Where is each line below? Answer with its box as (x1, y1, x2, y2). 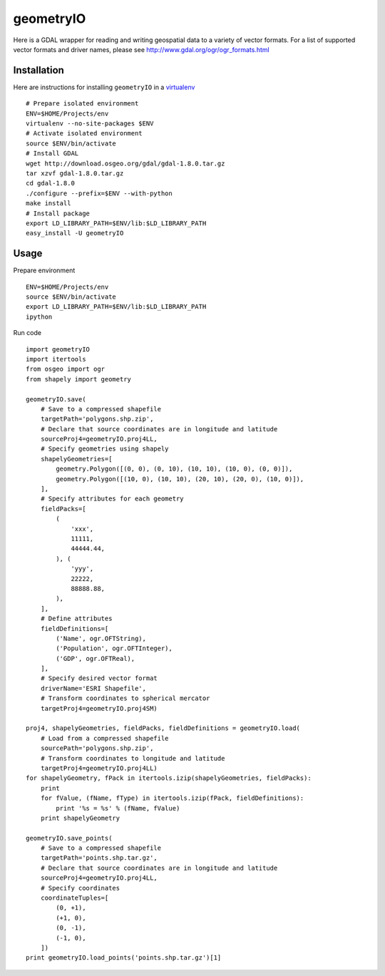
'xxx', (71, 525, 94, 533)
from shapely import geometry (26, 375, 132, 383)
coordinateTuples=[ (40, 894, 109, 902)
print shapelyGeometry (40, 813, 120, 822)
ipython (26, 312, 53, 321)
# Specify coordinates (40, 884, 120, 892)
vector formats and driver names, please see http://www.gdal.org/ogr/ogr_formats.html (13, 45, 270, 53)
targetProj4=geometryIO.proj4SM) (40, 704, 158, 712)
